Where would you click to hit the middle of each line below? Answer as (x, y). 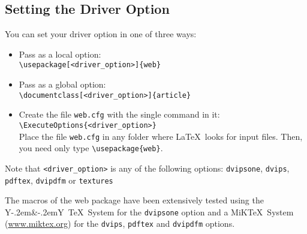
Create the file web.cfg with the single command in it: (119, 114)
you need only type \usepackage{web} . (91, 148)
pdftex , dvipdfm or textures (59, 180)
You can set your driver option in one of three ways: (101, 34)
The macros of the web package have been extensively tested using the (134, 200)
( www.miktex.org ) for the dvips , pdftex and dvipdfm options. (120, 223)
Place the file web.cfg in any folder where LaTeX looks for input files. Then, (161, 136)
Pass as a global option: (62, 84)
